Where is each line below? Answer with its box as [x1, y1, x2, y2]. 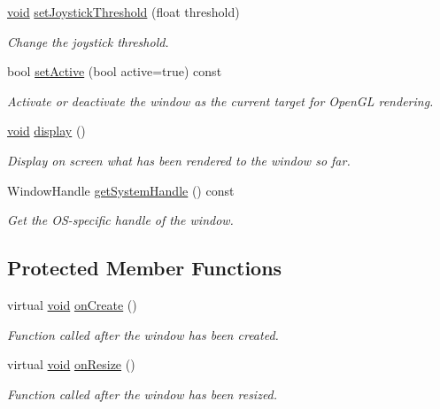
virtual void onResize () [7, 355, 135, 374]
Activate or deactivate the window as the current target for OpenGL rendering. [7, 91, 434, 110]
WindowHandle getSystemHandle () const [7, 181, 235, 199]
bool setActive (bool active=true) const [7, 62, 222, 81]
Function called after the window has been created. [7, 325, 279, 343]
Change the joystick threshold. [7, 32, 169, 50]
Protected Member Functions [7, 254, 282, 282]
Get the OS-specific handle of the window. [7, 211, 234, 229]
